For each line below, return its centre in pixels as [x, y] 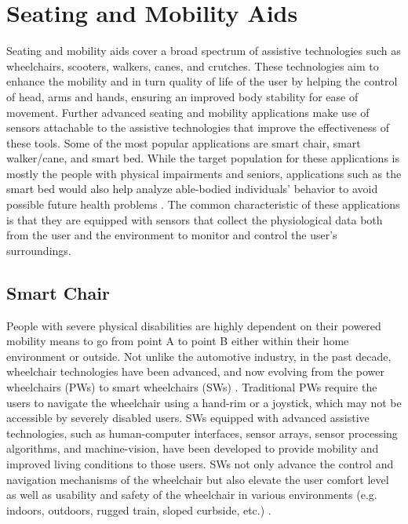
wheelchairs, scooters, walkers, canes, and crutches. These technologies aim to [193, 65]
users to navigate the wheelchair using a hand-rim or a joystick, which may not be [204, 402]
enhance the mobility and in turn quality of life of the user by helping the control [202, 81]
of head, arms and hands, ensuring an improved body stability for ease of [182, 96]
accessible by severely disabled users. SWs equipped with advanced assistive [188, 418]
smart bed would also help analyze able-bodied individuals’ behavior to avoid [192, 189]
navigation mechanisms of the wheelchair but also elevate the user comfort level [198, 479]
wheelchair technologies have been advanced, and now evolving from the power [196, 371]
